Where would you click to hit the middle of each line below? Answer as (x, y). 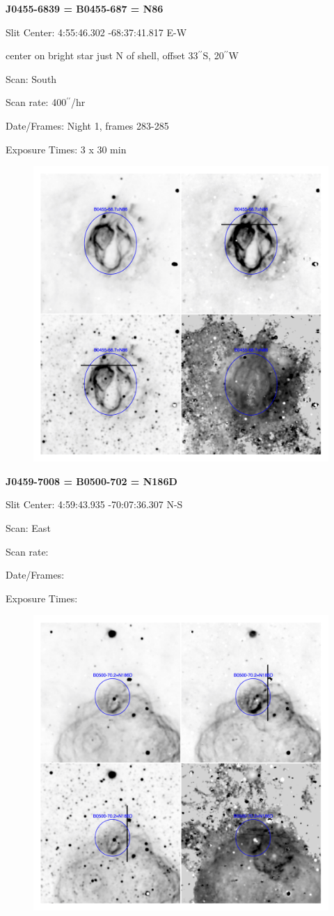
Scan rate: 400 (36, 102)
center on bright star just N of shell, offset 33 (102, 55)
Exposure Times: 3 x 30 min (66, 149)
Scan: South (31, 78)
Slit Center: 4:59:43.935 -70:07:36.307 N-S (94, 504)
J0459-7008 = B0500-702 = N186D (92, 481)
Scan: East (28, 527)
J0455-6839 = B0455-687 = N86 (85, 8)
